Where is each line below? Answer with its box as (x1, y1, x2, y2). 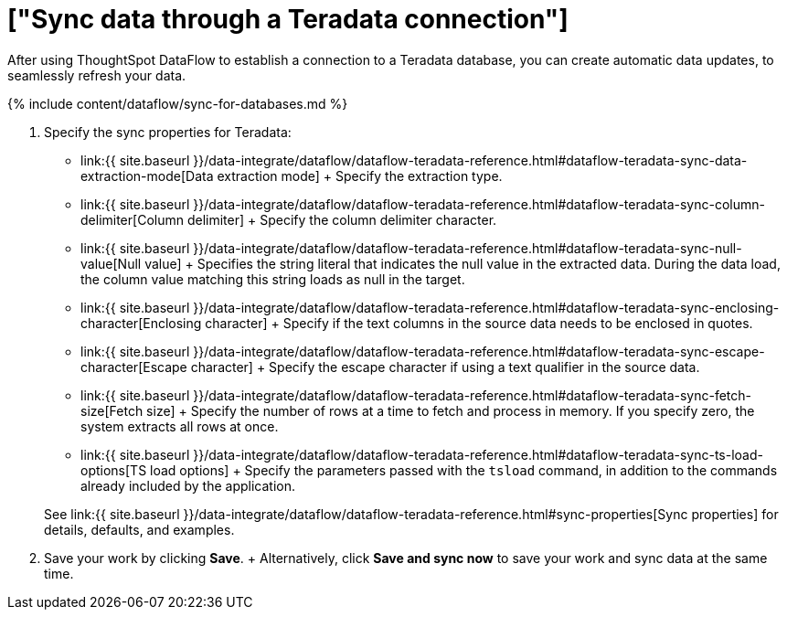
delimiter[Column (80, 211, 184, 228)
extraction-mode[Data (80, 167, 214, 184)
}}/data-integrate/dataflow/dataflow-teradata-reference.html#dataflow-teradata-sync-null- (193, 239, 742, 256)
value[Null (80, 255, 142, 271)
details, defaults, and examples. (44, 521, 235, 537)
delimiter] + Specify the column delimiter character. (186, 211, 497, 228)
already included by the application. (80, 477, 295, 494)
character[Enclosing (80, 314, 202, 331)
